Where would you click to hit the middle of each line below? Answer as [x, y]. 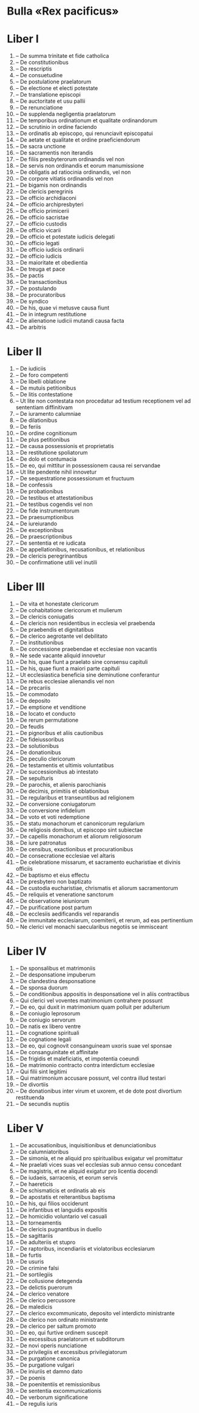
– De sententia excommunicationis [59, 1391]
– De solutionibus [37, 746]
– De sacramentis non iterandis [54, 153]
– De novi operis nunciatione [51, 1346]
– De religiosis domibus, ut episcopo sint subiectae [79, 830]
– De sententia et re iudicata [51, 543]
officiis [24, 869]
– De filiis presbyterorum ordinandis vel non [70, 159]
